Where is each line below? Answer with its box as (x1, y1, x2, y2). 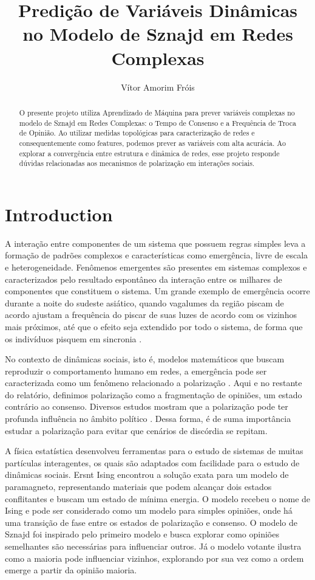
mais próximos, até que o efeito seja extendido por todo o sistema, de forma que (5, 320, 303, 333)
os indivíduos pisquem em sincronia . (5, 332, 142, 345)
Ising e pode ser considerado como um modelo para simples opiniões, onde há (5, 504, 293, 517)
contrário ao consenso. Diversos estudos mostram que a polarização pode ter (5, 400, 288, 413)
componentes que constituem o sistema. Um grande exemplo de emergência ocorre (5, 285, 310, 297)
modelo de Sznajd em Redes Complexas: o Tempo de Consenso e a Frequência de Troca (19, 117, 296, 128)
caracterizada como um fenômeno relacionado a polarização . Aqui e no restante (5, 376, 302, 389)
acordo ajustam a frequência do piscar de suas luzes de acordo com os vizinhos (5, 308, 297, 321)
